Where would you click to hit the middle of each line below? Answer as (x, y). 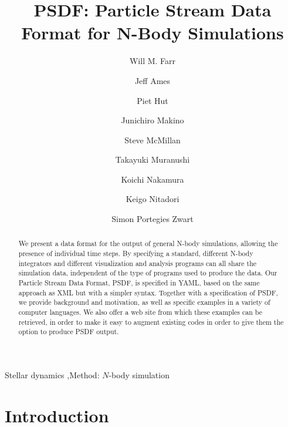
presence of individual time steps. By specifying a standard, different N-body (136, 253)
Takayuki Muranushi (153, 159)
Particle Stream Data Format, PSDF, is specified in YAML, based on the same (139, 283)
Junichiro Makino (153, 120)
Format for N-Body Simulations (153, 33)
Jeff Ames (153, 80)
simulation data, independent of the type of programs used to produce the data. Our (148, 273)
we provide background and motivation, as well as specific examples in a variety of (144, 302)
